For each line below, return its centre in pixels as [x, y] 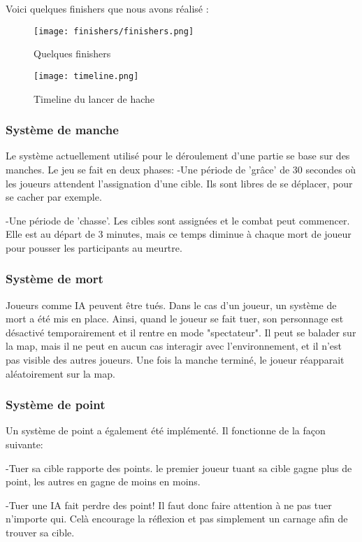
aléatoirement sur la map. [60, 373]
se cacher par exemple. [54, 197]
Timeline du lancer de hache [94, 98]
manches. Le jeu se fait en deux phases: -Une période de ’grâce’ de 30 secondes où [181, 169]
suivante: [24, 444]
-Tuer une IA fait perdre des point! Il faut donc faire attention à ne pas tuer [169, 505]
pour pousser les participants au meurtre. [94, 247]
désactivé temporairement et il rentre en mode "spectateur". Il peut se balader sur [181, 332]
